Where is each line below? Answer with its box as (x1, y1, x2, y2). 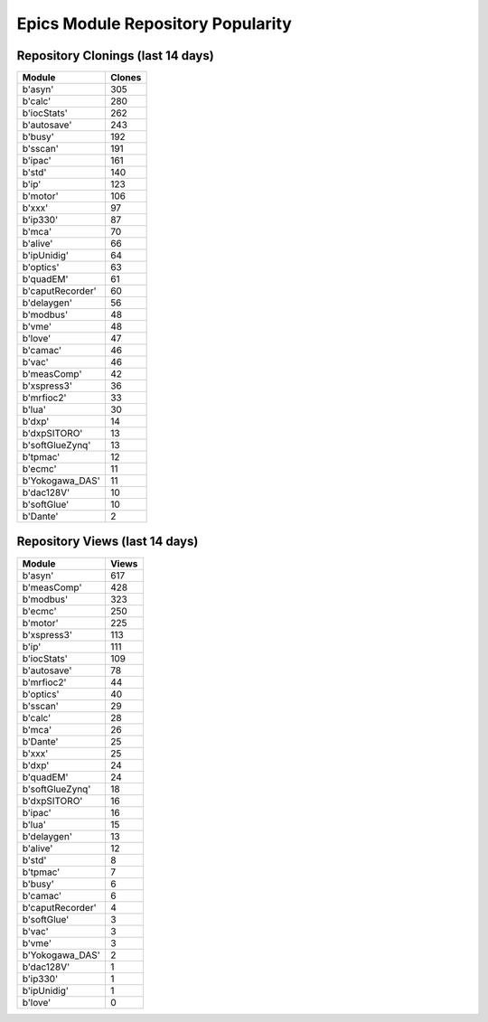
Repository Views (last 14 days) (16, 534, 199, 549)
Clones (109, 71, 142, 84)
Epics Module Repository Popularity (16, 14, 293, 33)
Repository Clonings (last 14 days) (16, 48, 214, 63)
